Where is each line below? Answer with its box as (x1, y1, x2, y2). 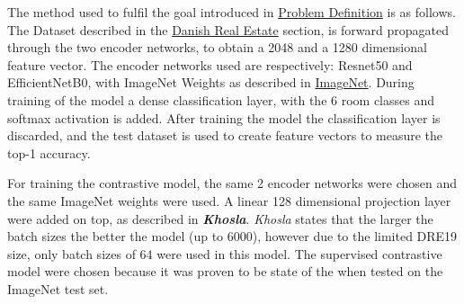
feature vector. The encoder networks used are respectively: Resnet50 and (7, 55, 413, 74)
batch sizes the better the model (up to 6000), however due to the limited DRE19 (7, 227, 458, 246)
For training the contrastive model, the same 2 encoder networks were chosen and (7, 174, 458, 192)
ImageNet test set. (7, 279, 109, 298)
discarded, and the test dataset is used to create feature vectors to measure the (7, 126, 443, 145)
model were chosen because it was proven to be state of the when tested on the (7, 262, 443, 281)
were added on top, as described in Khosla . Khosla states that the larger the (7, 209, 433, 228)
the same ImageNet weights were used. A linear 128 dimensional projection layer (7, 191, 451, 210)
